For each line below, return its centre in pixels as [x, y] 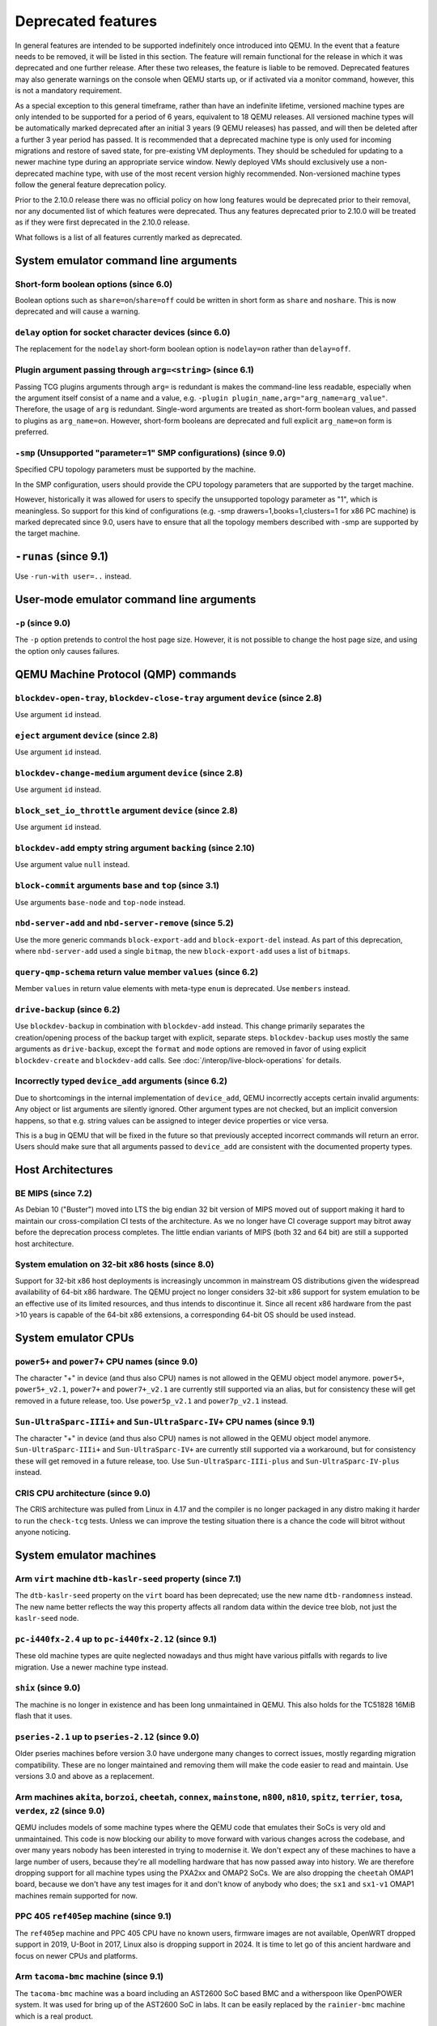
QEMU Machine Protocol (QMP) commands [126, 674]
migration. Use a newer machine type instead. [92, 1667]
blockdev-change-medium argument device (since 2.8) [129, 772]
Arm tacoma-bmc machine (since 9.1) [89, 1977]
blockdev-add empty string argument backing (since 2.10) [135, 848]
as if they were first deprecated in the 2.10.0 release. [102, 222]
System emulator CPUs [75, 1338]
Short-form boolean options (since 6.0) [94, 284]
